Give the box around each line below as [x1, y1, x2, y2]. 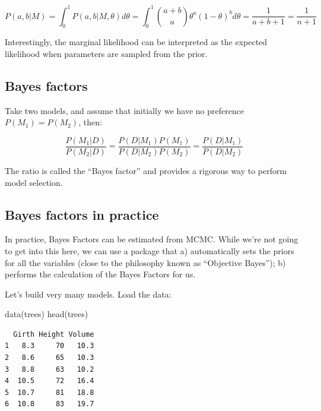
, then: [78, 116, 102, 128]
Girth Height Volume [13, 330, 94, 339]
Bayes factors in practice [5, 205, 159, 223]
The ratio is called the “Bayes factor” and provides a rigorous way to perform [5, 164, 287, 176]
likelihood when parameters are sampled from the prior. [5, 47, 208, 59]
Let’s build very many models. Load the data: [5, 287, 171, 300]
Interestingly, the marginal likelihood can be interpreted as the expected [5, 36, 268, 48]
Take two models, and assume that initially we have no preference [5, 104, 244, 116]
